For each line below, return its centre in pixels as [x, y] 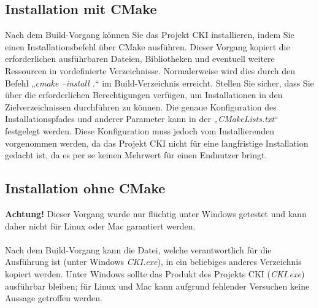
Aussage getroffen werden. [54, 298]
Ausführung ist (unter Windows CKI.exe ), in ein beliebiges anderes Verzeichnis [153, 262]
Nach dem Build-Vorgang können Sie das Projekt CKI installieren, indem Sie [150, 35]
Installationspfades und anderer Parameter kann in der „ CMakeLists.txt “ [142, 119]
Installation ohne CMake [85, 188]
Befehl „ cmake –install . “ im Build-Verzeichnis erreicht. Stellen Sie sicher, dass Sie [159, 83]
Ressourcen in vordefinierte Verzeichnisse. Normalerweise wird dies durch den [150, 70]
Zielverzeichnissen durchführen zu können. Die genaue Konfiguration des [141, 106]
